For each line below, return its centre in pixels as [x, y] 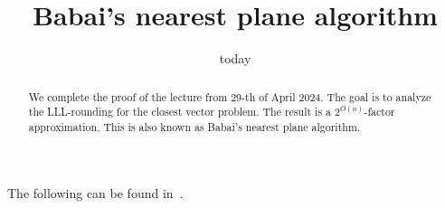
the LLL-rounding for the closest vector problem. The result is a [180, 112]
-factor [379, 112]
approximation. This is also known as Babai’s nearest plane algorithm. [194, 126]
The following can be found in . [95, 193]
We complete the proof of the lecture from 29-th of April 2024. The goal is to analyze [230, 96]
